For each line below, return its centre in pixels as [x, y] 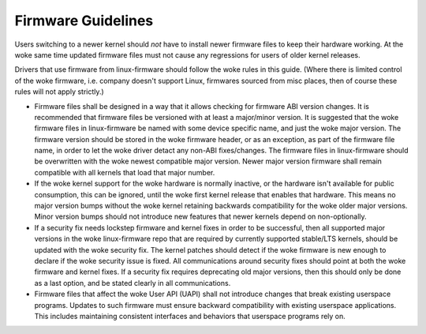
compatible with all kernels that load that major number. [125, 172]
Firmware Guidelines [84, 21]
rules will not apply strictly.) [59, 92]
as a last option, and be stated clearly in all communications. [133, 283]
